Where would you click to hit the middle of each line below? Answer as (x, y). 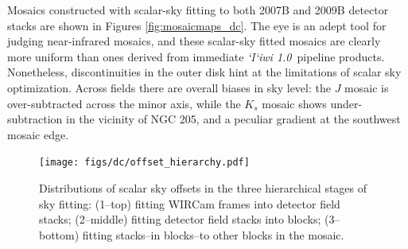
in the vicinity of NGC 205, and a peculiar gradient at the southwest (233, 119)
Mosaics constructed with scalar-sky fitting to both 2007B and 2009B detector (198, 10)
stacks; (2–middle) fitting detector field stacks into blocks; (180, 219)
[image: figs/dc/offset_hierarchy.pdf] (144, 163)
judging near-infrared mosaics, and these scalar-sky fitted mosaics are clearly (194, 41)
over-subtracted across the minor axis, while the (124, 103)
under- (346, 103)
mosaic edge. (38, 134)
